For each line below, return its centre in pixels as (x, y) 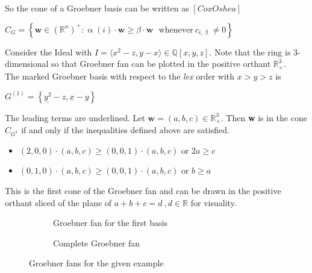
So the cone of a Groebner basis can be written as (97, 8)
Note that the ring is (252, 52)
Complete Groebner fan (97, 243)
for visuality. (214, 202)
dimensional (27, 64)
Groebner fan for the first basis (110, 223)
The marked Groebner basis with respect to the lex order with (120, 76)
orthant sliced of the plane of (58, 202)
